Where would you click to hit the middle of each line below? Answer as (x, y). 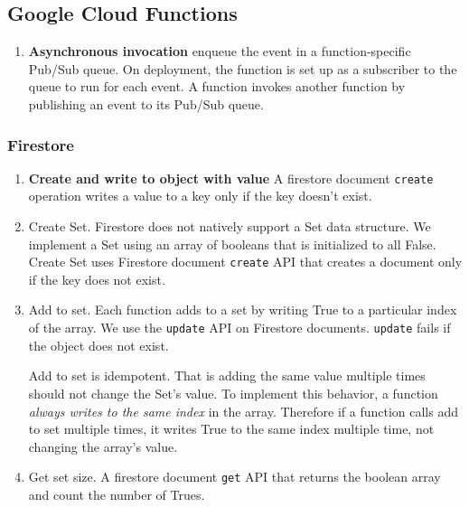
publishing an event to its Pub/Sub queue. (146, 103)
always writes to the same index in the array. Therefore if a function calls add (244, 411)
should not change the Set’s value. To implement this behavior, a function (233, 393)
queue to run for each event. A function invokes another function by (217, 86)
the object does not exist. (98, 345)
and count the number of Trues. (117, 494)
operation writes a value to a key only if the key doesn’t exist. (200, 196)
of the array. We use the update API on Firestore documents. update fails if (239, 328)
